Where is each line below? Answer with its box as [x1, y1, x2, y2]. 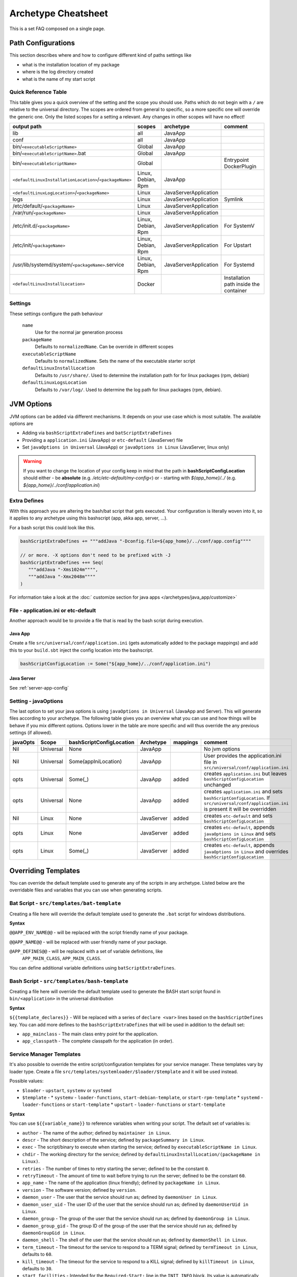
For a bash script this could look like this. [9, 524, 95, 531]
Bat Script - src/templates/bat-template [9, 900, 121, 907]
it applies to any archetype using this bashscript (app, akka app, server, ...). [9, 515, 168, 521]
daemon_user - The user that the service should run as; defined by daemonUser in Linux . [22, 1194, 218, 1200]
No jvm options [204, 746, 240, 753]
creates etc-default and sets [204, 812, 273, 819]
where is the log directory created [22, 69, 94, 75]
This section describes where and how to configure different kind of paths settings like [9, 52, 192, 58]
